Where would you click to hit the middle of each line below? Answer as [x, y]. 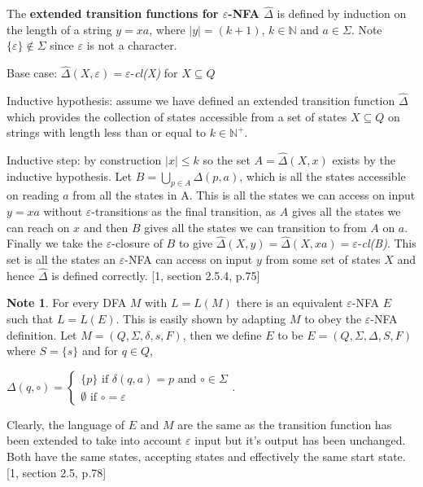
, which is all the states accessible [323, 175]
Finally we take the [55, 243]
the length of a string [59, 29]
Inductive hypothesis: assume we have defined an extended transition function [201, 101]
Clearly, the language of [66, 424]
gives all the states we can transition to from [255, 227]
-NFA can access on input [189, 259]
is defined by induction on [342, 13]
